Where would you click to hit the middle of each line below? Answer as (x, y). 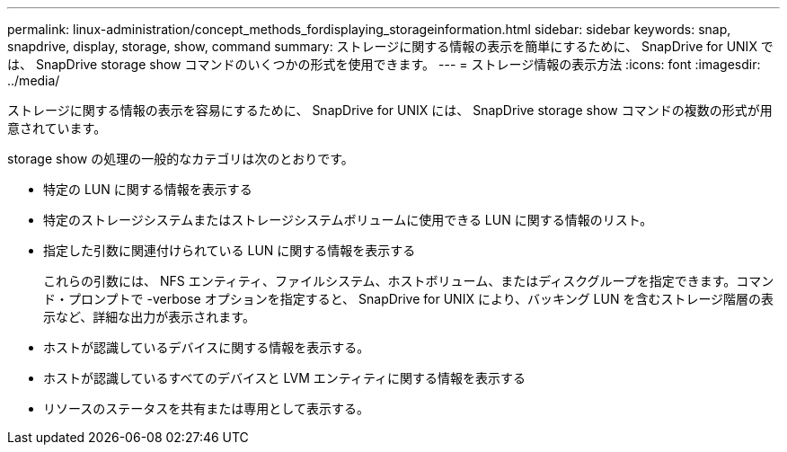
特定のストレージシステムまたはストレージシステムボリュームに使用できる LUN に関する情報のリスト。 (348, 220)
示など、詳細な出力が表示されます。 (149, 317)
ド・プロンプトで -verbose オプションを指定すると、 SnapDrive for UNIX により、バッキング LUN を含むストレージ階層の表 (409, 299)
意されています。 (57, 128)
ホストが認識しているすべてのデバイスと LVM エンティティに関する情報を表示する (285, 378)
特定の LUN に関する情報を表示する (148, 189)
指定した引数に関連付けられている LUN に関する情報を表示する (230, 250)
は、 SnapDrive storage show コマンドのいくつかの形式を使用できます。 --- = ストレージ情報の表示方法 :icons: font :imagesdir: (384, 64)
